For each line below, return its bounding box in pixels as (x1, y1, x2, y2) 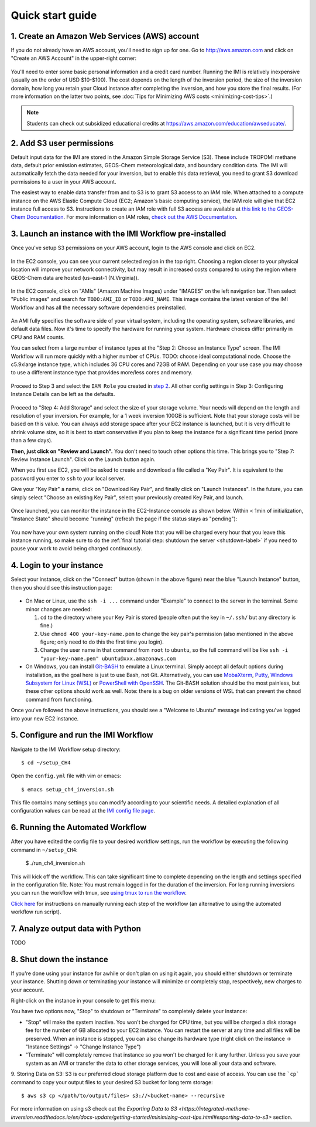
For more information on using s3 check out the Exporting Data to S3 (11, 1105, 178, 1112)
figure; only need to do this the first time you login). (40, 638, 164, 645)
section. (273, 1114, 293, 1121)
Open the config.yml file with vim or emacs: (11, 772, 122, 780)
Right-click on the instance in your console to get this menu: (11, 997, 156, 1004)
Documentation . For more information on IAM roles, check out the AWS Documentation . (26, 214, 238, 221)
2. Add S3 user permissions (11, 138, 114, 148)
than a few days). (11, 437, 53, 444)
